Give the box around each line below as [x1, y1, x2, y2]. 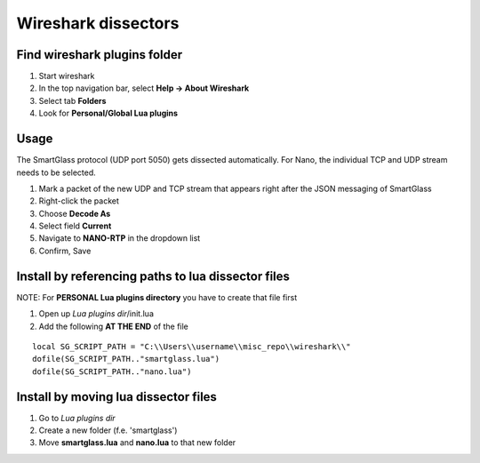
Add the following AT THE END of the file [38, 321, 188, 331]
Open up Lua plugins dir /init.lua [38, 308, 155, 319]
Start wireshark [38, 71, 95, 82]
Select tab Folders [38, 95, 107, 106]
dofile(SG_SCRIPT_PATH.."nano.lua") [32, 366, 192, 377]
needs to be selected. [16, 167, 97, 178]
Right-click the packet [38, 196, 120, 206]
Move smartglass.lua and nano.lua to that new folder [38, 437, 236, 448]
